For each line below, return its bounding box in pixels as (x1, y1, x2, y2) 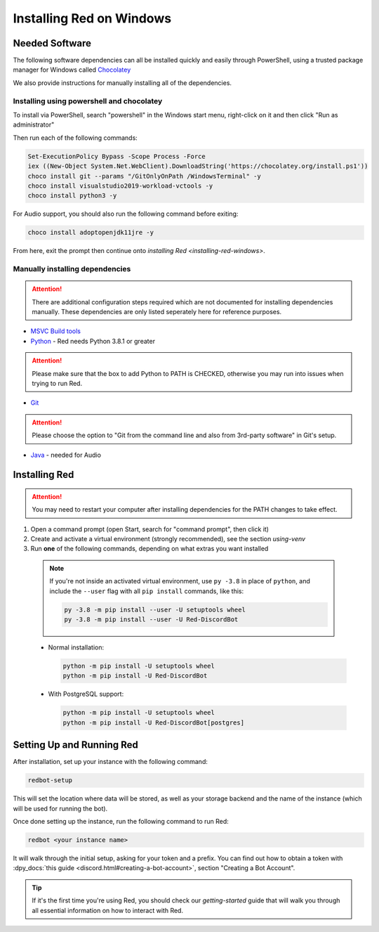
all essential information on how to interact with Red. (32, 906, 184, 914)
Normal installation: (48, 643, 105, 652)
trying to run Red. (32, 379, 83, 387)
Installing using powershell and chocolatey (13, 96, 163, 105)
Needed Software (13, 37, 91, 49)
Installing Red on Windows (13, 11, 172, 26)
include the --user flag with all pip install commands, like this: (49, 587, 244, 595)
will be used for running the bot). (13, 804, 108, 813)
